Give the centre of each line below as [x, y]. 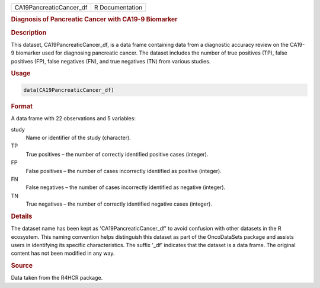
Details [22, 216]
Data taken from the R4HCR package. [57, 278]
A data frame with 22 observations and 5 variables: [73, 119]
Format [22, 106]
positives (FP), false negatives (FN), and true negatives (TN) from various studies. [111, 61]
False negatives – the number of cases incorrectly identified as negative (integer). [126, 187]
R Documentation [118, 7]
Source [22, 265]
